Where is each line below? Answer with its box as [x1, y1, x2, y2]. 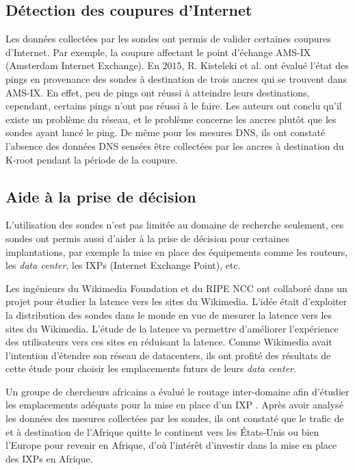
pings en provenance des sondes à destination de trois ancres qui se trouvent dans [5, 71, 347, 86]
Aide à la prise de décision [5, 185, 196, 207]
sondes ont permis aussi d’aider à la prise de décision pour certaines [5, 231, 289, 245]
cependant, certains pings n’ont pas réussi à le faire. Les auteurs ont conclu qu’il [5, 99, 342, 113]
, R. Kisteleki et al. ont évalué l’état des [181, 58, 349, 73]
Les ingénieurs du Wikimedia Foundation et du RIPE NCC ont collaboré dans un [5, 280, 347, 295]
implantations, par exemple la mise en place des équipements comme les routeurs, [5, 244, 348, 259]
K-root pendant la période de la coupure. [5, 152, 178, 166]
